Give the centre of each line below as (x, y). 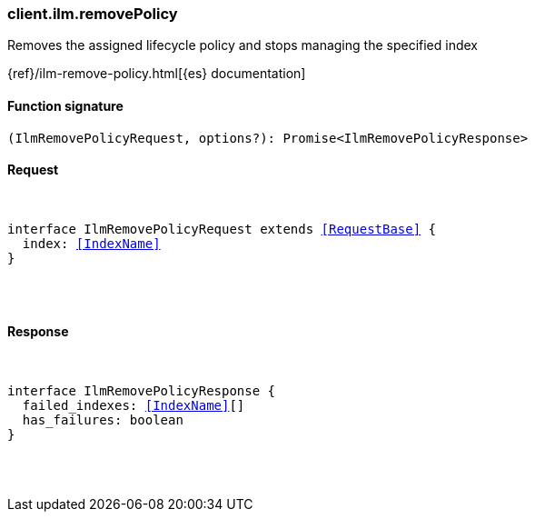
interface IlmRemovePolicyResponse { (142, 391)
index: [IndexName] (91, 243)
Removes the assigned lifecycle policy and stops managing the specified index (243, 45)
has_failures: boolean (103, 420)
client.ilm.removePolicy (93, 14)
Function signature (65, 105)
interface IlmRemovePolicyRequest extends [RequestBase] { (222, 229)
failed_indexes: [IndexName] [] (134, 406)
